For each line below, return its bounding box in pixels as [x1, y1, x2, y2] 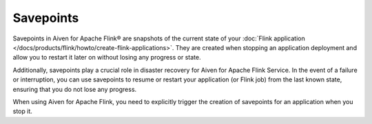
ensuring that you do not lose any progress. [12, 85, 137, 93]
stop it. [12, 107, 32, 116]
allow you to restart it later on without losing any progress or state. [12, 53, 201, 62]
